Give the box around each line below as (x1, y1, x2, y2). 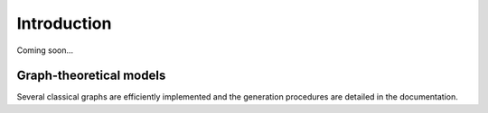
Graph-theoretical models (16, 68, 166, 83)
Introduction (16, 13, 112, 33)
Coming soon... (16, 45, 74, 56)
